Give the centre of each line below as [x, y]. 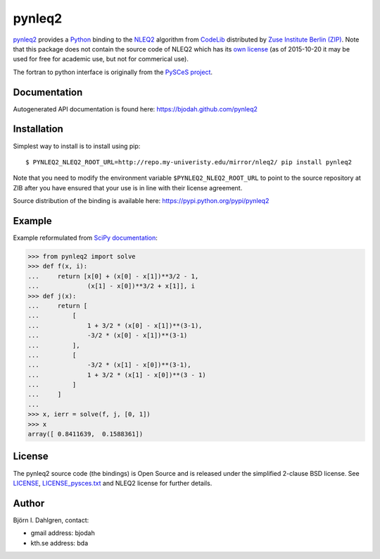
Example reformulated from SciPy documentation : [85, 238]
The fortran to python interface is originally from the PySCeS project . [113, 72]
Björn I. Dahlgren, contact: [51, 520]
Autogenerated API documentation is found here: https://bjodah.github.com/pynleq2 [135, 109]
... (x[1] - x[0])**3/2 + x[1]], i [111, 286]
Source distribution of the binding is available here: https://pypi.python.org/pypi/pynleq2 [141, 201]
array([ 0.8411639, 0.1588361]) [85, 434]
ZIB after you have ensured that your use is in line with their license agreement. [128, 188]
